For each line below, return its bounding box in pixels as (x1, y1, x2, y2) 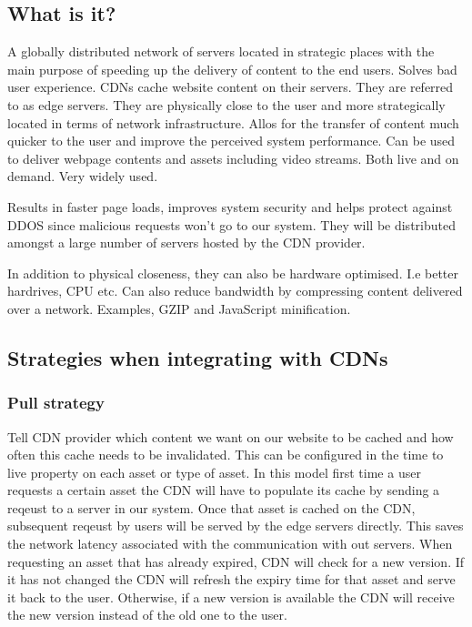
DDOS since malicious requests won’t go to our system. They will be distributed (7, 215, 456, 234)
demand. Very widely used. (7, 167, 158, 186)
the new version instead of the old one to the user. (7, 605, 287, 624)
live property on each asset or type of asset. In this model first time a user (7, 462, 421, 481)
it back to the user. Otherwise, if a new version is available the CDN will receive (7, 587, 455, 606)
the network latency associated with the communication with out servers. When (7, 534, 453, 553)
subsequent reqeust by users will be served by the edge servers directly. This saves (7, 516, 464, 535)
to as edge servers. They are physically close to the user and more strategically (7, 95, 446, 114)
